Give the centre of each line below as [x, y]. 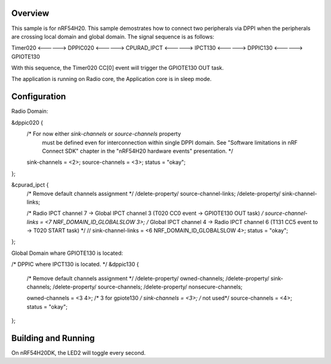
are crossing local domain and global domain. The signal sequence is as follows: [113, 36]
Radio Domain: [30, 111]
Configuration [39, 97]
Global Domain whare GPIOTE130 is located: [67, 253]
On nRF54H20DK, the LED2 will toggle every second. [78, 353]
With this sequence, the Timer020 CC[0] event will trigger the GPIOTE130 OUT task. [117, 68]
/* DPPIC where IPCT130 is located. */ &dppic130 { [75, 265]
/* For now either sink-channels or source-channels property [104, 134]
